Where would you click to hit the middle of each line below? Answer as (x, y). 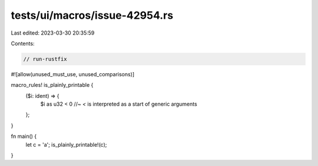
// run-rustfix (45, 59)
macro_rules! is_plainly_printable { (52, 85)
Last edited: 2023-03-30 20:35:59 (53, 33)
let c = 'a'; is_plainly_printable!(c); (66, 144)
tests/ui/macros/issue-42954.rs (92, 15)
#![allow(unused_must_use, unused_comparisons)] (73, 74)
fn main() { (24, 136)
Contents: (23, 43)
